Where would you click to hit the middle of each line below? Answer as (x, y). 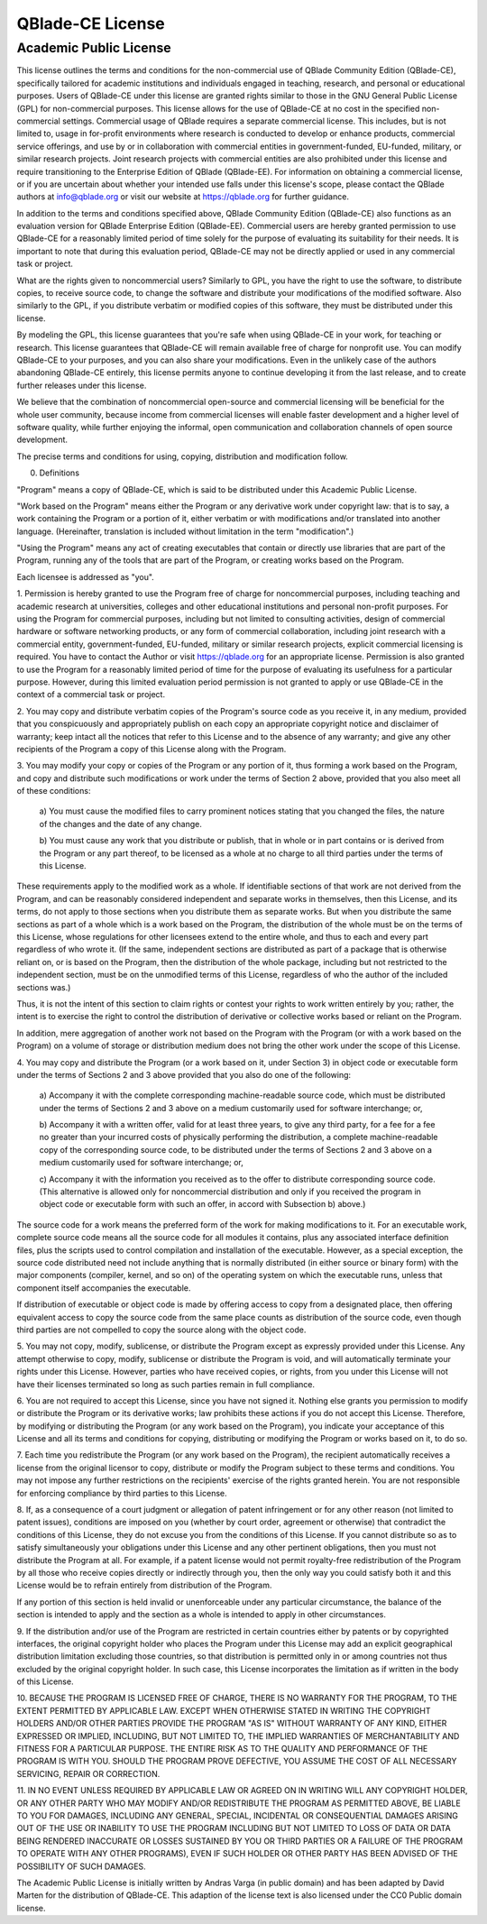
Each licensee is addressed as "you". (86, 576)
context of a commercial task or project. (91, 695)
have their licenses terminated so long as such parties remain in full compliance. (166, 1384)
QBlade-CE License (91, 23)
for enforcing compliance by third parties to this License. (122, 1493)
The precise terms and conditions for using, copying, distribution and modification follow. (183, 456)
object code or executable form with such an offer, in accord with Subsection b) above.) (202, 1204)
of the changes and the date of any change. (120, 824)
